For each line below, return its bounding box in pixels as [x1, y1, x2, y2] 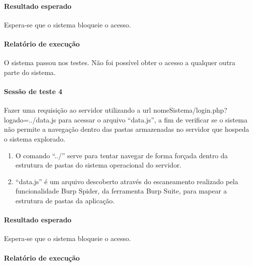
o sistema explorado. [4, 133, 66, 144]
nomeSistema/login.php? [153, 105, 228, 115]
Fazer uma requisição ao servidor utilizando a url [4, 105, 152, 115]
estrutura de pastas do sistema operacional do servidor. [15, 160, 182, 170]
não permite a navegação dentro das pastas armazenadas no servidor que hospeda [4, 124, 249, 134]
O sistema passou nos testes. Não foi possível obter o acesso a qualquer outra [4, 57, 235, 68]
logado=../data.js [4, 114, 56, 124]
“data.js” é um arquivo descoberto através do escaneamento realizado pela [15, 176, 238, 186]
